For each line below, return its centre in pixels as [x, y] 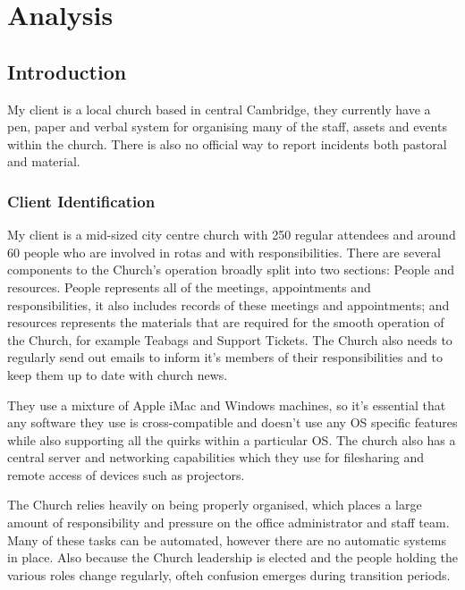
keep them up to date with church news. [118, 374]
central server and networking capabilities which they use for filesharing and [216, 457]
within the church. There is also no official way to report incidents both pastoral [227, 143]
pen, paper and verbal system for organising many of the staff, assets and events [227, 126]
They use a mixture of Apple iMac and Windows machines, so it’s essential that [227, 405]
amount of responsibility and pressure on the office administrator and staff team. [228, 523]
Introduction [67, 71]
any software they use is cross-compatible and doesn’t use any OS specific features [232, 422]
